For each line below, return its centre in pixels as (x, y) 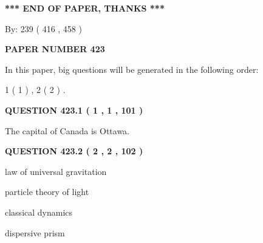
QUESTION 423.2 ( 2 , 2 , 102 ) (74, 151)
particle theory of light (47, 192)
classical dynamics (39, 212)
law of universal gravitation (56, 171)
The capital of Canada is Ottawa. (67, 130)
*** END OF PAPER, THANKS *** (85, 8)
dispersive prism (35, 232)
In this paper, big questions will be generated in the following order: (132, 69)
